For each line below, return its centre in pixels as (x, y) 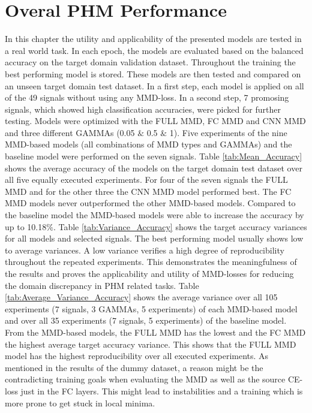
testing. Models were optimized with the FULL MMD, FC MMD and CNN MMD (155, 121)
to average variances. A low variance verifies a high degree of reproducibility (145, 250)
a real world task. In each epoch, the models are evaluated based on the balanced (154, 50)
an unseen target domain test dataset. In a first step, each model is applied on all (154, 85)
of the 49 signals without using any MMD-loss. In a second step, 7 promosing (147, 97)
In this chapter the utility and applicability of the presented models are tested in (153, 39)
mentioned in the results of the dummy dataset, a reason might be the (134, 367)
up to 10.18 (26, 226)
